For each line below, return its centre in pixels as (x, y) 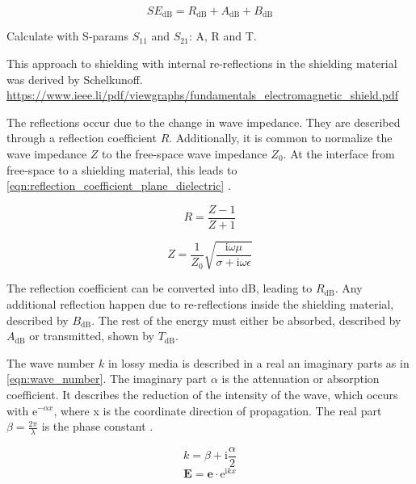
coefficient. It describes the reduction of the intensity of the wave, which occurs (202, 394)
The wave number (51, 362)
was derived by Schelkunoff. (75, 79)
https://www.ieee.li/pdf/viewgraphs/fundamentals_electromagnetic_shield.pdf (202, 95)
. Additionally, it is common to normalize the (281, 138)
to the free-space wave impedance (185, 154)
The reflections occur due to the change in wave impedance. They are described (204, 122)
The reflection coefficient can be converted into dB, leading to (160, 288)
